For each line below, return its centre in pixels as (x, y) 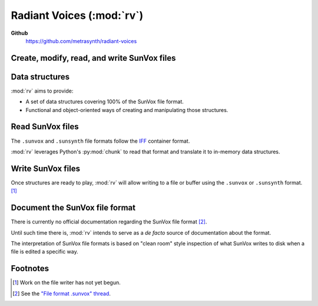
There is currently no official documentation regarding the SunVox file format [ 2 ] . (109, 222)
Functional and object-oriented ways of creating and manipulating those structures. (127, 110)
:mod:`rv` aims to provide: (42, 91)
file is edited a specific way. (45, 252)
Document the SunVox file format (73, 208)
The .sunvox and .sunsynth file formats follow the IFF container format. (100, 141)
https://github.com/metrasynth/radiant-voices (81, 41)
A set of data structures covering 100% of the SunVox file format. (105, 102)
